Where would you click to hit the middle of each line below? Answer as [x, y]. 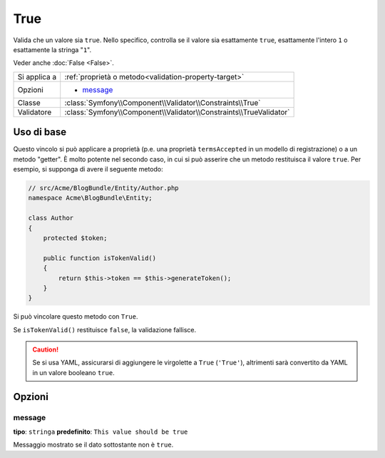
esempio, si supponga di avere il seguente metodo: [88, 169]
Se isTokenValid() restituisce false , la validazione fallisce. [105, 329]
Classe [29, 102]
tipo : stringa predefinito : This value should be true [101, 432]
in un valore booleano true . [73, 372]
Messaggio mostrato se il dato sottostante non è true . [93, 445]
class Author [51, 218]
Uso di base [40, 132]
